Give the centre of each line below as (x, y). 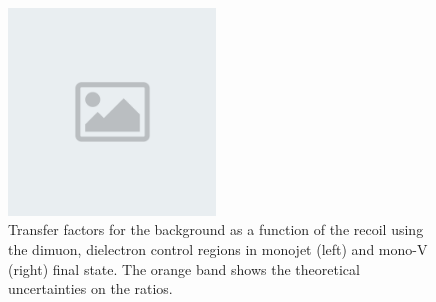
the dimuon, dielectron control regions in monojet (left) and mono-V (218, 248)
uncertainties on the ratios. (90, 288)
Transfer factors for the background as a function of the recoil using (216, 229)
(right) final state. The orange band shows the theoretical (184, 268)
